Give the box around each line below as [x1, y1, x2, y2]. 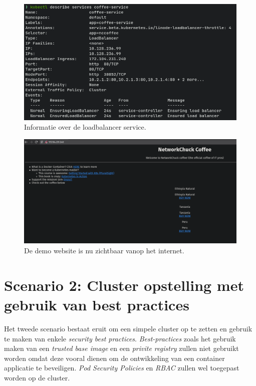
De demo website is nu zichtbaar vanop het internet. [24, 245, 184, 256]
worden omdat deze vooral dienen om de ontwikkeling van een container [4, 352, 225, 363]
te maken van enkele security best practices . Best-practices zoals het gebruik [4, 333, 236, 343]
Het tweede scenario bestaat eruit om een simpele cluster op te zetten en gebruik [4, 323, 252, 333]
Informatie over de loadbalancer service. [24, 122, 146, 132]
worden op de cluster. [4, 372, 70, 382]
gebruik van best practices [4, 294, 189, 314]
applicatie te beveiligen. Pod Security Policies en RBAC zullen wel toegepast [4, 362, 239, 373]
